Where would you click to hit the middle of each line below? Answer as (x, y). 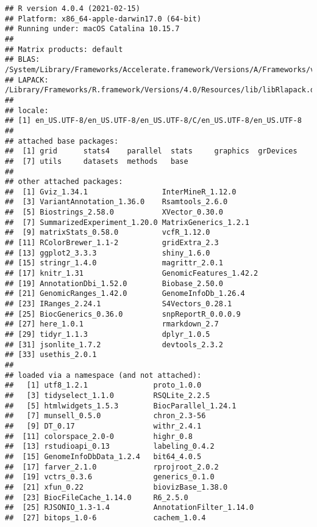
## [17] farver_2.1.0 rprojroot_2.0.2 (112, 467)
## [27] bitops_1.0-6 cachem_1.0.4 (105, 518)
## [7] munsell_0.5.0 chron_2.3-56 (105, 416)
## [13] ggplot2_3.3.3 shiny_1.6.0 (108, 253)
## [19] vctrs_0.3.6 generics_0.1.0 (110, 477)
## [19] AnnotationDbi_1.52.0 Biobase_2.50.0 (114, 283)
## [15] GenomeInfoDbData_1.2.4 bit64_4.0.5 (103, 456)
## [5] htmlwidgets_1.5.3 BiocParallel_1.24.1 (121, 406)
